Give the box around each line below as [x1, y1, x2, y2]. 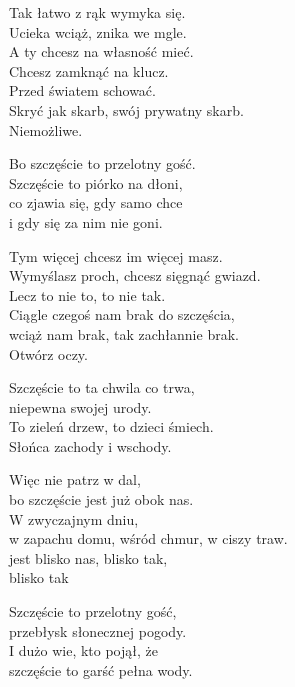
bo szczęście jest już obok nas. [9, 489, 194, 510]
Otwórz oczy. [9, 343, 88, 364]
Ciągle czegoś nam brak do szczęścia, [9, 304, 235, 325]
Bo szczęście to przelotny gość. [9, 153, 196, 174]
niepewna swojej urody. [9, 396, 152, 417]
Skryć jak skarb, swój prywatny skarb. [9, 99, 244, 120]
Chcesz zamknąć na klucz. [9, 60, 169, 81]
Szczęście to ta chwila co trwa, [9, 377, 195, 398]
